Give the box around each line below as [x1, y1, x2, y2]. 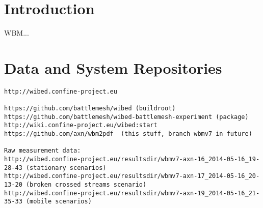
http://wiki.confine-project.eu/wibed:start [4, 122, 157, 129]
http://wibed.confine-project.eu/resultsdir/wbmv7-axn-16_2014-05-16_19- [4, 156, 260, 163]
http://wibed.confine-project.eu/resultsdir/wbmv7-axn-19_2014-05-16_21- [4, 189, 260, 197]
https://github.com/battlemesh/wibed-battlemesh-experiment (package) [4, 113, 249, 121]
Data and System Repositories [4, 57, 222, 78]
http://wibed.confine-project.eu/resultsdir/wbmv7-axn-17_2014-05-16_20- [4, 172, 260, 180]
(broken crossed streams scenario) [25, 181, 147, 189]
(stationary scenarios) [25, 164, 107, 171]
